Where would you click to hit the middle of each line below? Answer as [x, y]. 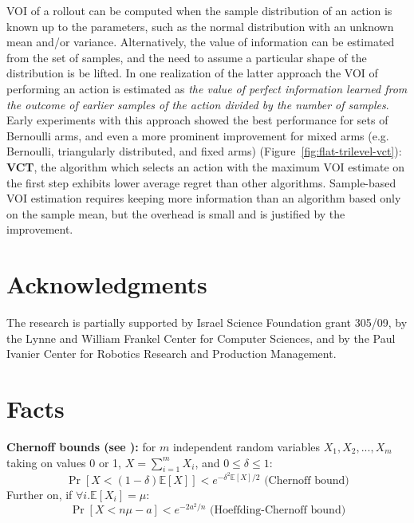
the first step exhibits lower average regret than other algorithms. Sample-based [201, 182]
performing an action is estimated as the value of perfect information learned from [207, 88]
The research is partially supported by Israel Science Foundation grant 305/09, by [207, 322]
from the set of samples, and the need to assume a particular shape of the [187, 57]
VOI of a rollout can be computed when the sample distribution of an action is [199, 10]
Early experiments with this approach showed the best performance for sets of [197, 120]
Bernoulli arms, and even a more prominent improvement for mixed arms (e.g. [198, 135]
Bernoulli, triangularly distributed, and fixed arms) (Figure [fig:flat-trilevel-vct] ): [204, 151]
